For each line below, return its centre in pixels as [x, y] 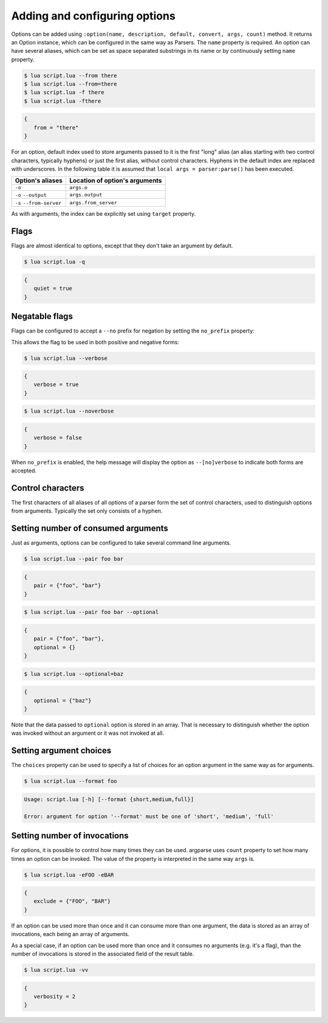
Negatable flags [42, 316]
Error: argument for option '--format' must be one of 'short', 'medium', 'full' [149, 816]
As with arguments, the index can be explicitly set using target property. [104, 214]
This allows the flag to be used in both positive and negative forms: [95, 342]
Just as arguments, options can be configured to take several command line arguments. [121, 543]
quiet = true [53, 288]
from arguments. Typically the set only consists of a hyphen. [87, 511]
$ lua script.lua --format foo [71, 781]
